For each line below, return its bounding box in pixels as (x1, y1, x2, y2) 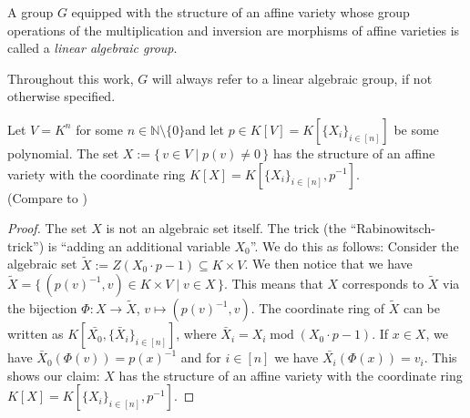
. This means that (223, 274, 323, 293)
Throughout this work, (7, 68, 134, 87)
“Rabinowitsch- (350, 219, 435, 238)
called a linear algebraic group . (7, 38, 178, 57)
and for (180, 348, 221, 367)
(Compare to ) (7, 188, 87, 207)
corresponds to (342, 274, 424, 293)
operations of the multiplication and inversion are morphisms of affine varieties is (7, 20, 460, 39)
